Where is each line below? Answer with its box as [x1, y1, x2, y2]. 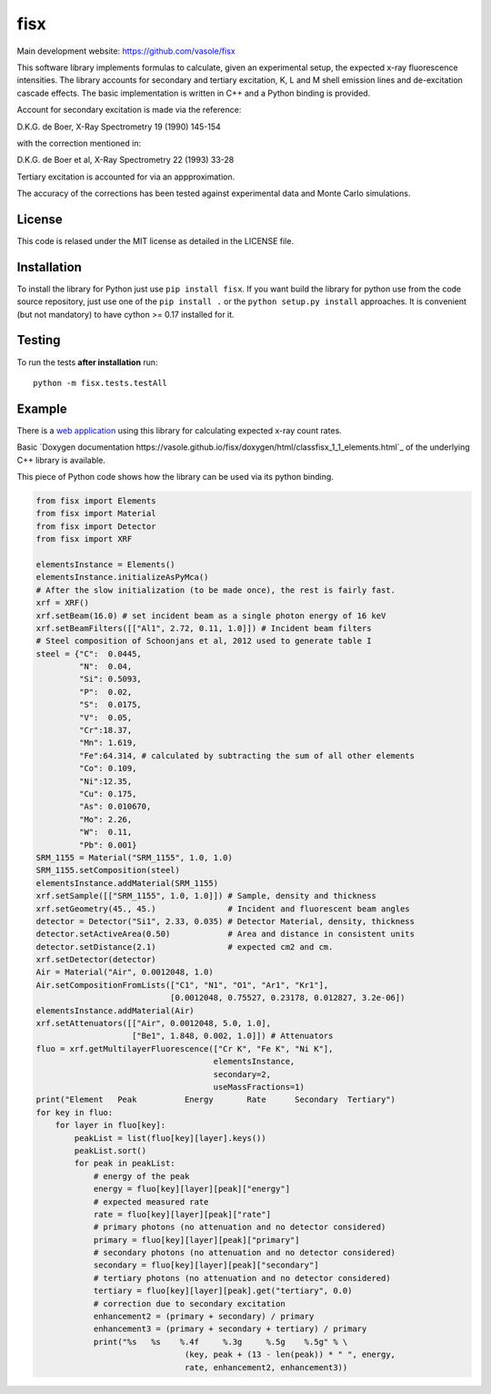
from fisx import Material [35, 508, 156, 519]
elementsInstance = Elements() [35, 559, 176, 569]
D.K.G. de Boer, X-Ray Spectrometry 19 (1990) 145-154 [16, 121, 222, 132]
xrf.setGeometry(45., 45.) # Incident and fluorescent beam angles [35, 903, 411, 914]
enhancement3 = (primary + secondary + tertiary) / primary [93, 1324, 367, 1334]
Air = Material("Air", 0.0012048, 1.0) [35, 967, 214, 978]
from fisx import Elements [35, 496, 156, 506]
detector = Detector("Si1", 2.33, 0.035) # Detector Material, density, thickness [35, 916, 416, 926]
